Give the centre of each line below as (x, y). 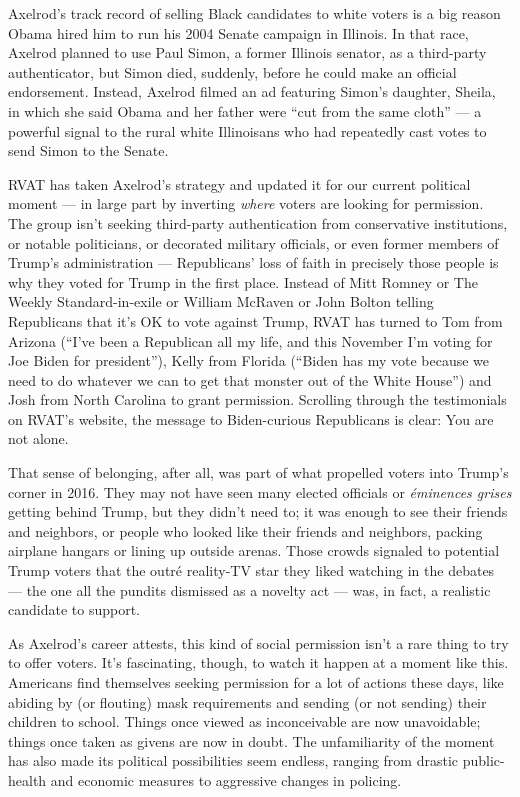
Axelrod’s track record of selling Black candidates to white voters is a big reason (254, 13)
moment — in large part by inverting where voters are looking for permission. (246, 203)
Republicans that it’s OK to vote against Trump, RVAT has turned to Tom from (255, 320)
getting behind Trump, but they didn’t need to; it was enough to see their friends (258, 511)
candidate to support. (74, 609)
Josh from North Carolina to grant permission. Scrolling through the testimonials (257, 399)
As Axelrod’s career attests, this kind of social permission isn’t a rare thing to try (258, 642)
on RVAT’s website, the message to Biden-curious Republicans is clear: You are (251, 418)
